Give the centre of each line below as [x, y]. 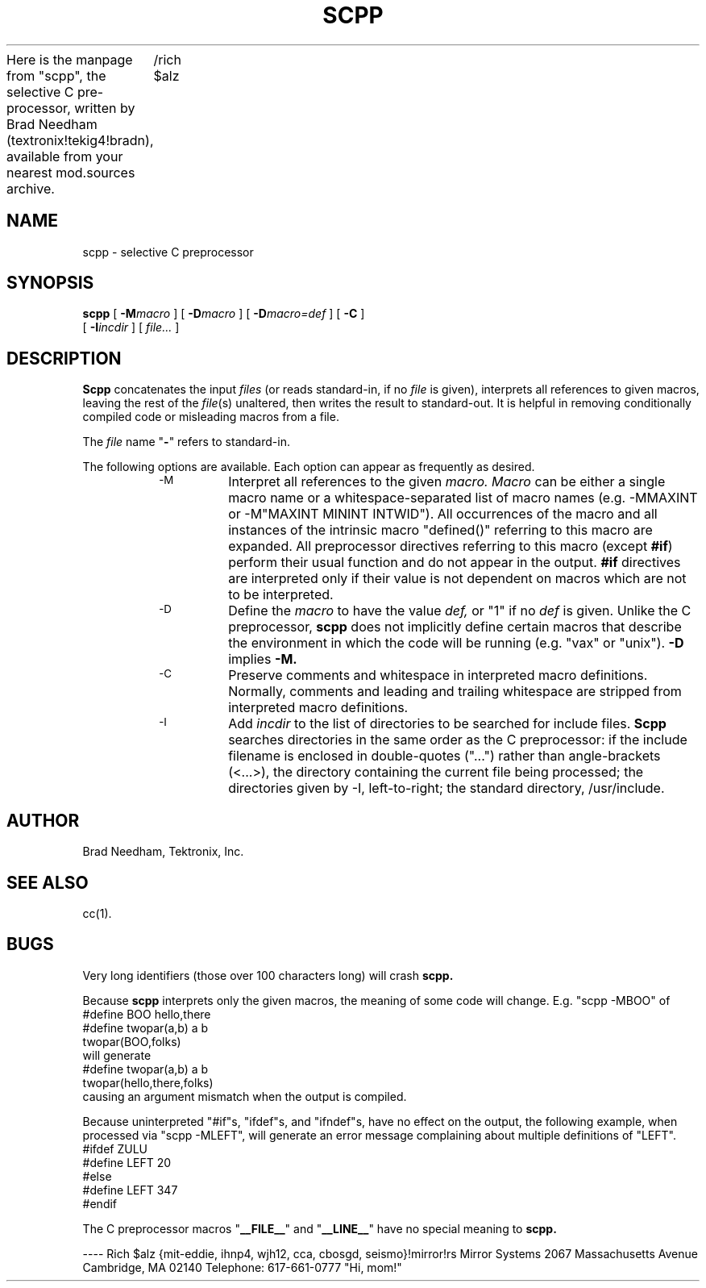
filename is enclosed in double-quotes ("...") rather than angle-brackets [444, 756]
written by [105, 108]
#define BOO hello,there [147, 1014]
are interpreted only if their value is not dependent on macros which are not [457, 579]
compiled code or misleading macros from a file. [211, 417]
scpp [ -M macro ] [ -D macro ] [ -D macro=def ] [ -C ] [224, 314]
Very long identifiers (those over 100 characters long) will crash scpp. [268, 975]
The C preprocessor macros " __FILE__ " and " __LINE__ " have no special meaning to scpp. [320, 1228]
